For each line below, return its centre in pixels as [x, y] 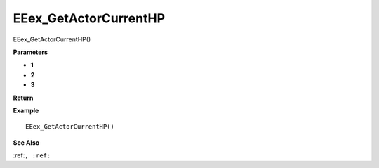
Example [26, 110]
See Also [26, 142]
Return [23, 98]
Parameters [31, 52]
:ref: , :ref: [32, 155]
